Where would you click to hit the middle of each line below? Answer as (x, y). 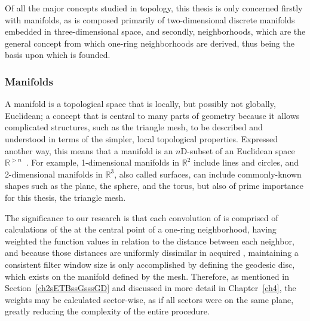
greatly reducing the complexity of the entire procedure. (107, 311)
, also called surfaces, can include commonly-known (208, 174)
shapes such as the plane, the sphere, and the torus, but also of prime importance (154, 186)
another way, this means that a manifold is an (89, 150)
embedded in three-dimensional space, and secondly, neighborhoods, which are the (155, 31)
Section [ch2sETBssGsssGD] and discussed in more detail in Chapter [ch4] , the (151, 288)
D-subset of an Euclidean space (238, 150)
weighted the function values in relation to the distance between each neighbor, (150, 241)
